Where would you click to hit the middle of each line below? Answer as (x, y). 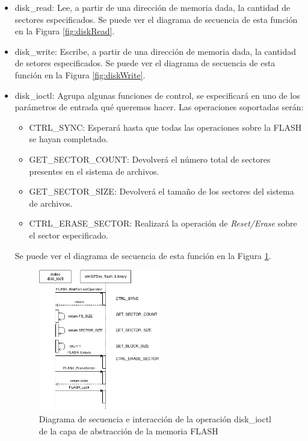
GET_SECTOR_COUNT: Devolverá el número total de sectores (150, 159)
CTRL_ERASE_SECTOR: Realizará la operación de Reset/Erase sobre (163, 223)
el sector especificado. (69, 235)
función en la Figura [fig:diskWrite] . (80, 74)
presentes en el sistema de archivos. (94, 171)
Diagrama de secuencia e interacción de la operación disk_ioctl (155, 419)
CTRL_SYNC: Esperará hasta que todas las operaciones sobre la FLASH (165, 127)
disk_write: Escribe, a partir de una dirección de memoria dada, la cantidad (156, 51)
